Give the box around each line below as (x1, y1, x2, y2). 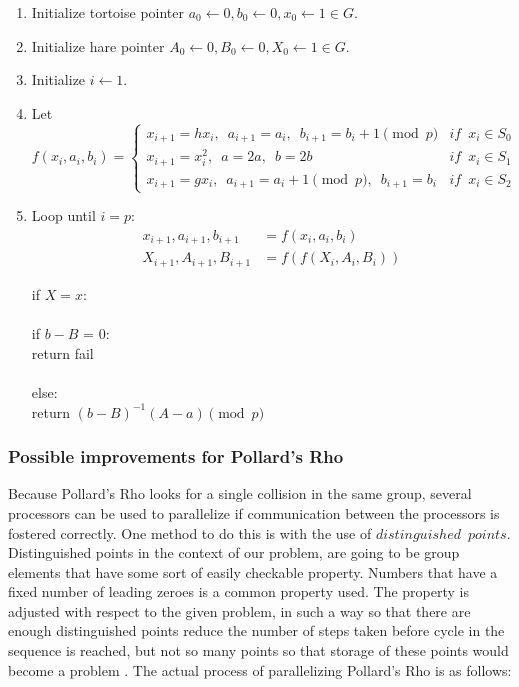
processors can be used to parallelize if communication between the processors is (8, 502, 500, 523)
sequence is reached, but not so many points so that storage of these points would (8, 640, 509, 661)
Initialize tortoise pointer (31, 2, 185, 22)
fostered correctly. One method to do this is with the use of (8, 522, 372, 543)
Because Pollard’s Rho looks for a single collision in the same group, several (8, 483, 472, 504)
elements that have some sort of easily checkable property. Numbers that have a (8, 561, 498, 582)
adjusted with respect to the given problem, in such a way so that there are (8, 600, 471, 621)
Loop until (31, 205, 96, 226)
